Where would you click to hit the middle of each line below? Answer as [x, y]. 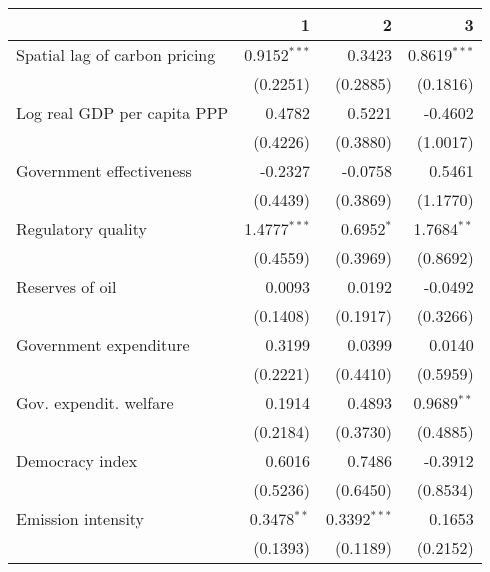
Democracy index [77, 460]
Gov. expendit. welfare [95, 402]
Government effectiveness [104, 170]
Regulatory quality [81, 228]
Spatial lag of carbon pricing [116, 54]
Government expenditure [103, 344]
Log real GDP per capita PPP [122, 112]
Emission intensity [80, 518]
